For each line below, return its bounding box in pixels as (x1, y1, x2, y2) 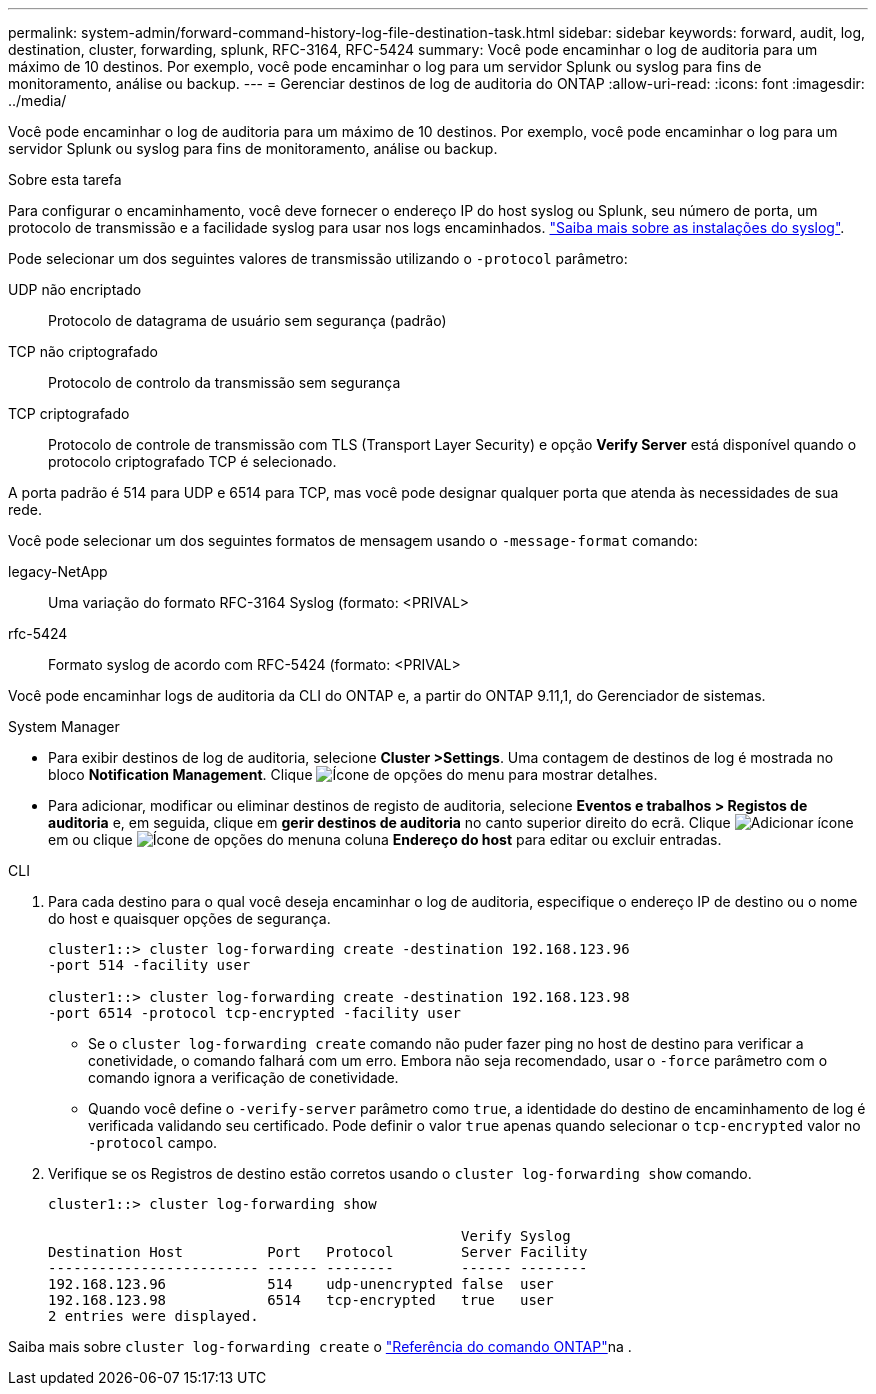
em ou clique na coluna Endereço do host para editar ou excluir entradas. (48, 831, 722, 848)
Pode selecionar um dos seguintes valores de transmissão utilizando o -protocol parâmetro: (8, 250, 628, 267)
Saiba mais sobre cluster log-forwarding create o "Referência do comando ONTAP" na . (8, 1338, 632, 1355)
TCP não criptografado (8, 343, 158, 360)
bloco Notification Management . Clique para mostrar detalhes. (48, 766, 658, 783)
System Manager (8, 718, 120, 735)
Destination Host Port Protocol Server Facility (48, 1244, 588, 1260)
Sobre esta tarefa (8, 171, 122, 188)
